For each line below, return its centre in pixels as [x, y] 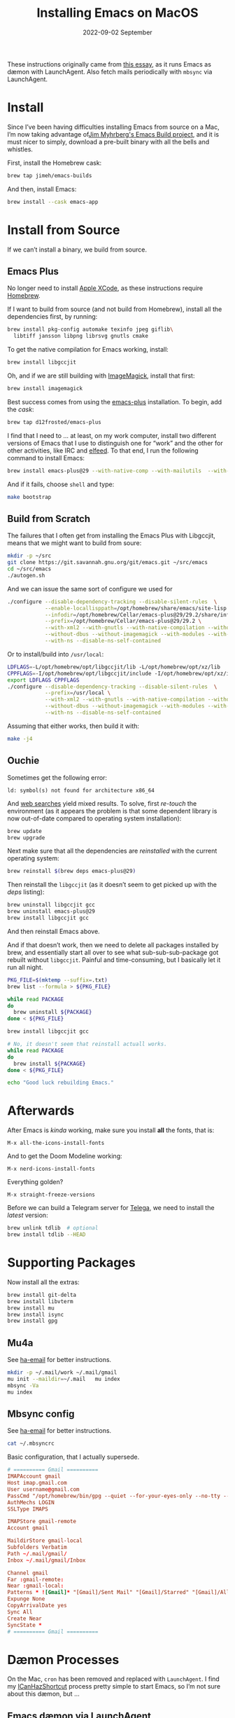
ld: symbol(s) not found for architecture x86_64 [81, 790]
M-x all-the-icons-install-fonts [56, 1143]
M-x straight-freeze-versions [51, 1195]
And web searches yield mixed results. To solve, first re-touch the [102, 803]
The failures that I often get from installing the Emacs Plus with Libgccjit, [111, 536]
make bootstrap [29, 497]
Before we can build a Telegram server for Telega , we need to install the [111, 1208]
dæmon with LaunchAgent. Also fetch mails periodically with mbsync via [110, 71]
